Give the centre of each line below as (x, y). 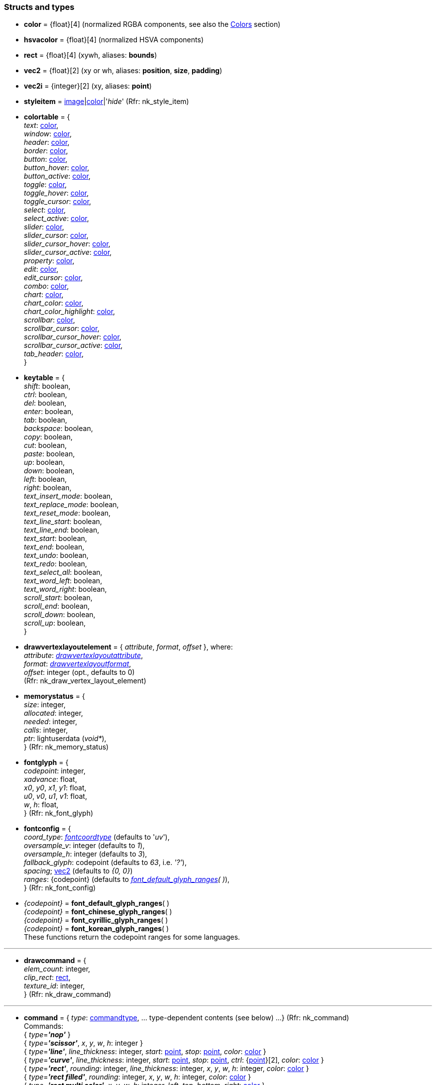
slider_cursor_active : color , (68, 252)
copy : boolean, (48, 437)
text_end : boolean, (54, 547)
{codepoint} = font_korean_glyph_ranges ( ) (97, 929)
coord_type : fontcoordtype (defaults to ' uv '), (97, 837)
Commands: (44, 1026)
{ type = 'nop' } (47, 1035)
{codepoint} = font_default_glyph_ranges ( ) (97, 903)
